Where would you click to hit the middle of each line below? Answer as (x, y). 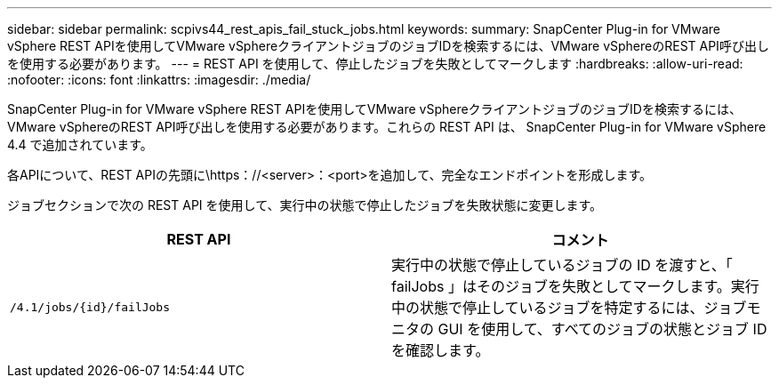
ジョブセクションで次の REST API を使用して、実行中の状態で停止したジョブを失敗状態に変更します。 (305, 205)
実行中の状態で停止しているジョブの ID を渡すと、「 (562, 265)
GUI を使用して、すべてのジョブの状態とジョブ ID (602, 329)
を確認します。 (441, 350)
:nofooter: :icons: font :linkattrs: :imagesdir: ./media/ (159, 80)
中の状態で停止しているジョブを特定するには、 (548, 308)
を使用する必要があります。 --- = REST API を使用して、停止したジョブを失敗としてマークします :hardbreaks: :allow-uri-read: (375, 64)
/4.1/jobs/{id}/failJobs (90, 307)
